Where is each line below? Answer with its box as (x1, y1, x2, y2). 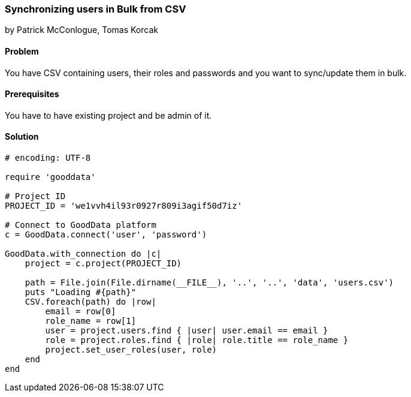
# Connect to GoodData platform (5, 220, 156, 230)
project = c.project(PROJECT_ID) (25, 258, 182, 269)
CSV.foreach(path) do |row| (25, 297, 156, 307)
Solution (5, 131, 39, 142)
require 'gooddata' (5, 172, 96, 182)
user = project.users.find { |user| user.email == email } (45, 326, 328, 336)
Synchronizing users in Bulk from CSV (5, 3, 186, 15)
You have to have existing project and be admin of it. (5, 110, 212, 121)
